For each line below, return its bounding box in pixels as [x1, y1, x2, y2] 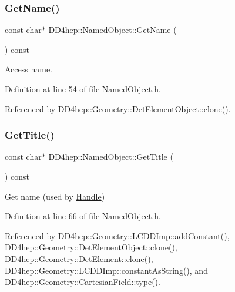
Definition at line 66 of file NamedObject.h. [5, 210, 161, 222]
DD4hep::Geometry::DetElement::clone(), [5, 252, 153, 264]
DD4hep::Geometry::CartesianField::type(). [5, 276, 160, 288]
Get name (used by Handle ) [5, 190, 105, 202]
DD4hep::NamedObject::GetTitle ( [48, 150, 173, 163]
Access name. [5, 63, 53, 75]
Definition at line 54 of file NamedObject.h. [5, 83, 161, 95]
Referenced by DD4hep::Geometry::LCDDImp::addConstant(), [5, 229, 230, 241]
